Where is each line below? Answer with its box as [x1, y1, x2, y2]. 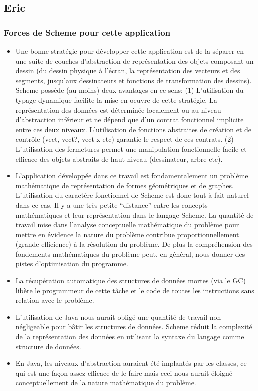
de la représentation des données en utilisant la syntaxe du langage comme [15, 331, 244, 342]
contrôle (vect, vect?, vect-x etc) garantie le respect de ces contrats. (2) [15, 134, 234, 144]
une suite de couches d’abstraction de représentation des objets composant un [15, 55, 254, 66]
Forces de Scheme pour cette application [4, 26, 171, 38]
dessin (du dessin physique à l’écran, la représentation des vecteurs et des [15, 65, 240, 76]
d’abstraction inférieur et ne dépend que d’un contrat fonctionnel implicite [15, 114, 244, 125]
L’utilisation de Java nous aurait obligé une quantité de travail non [15, 311, 221, 322]
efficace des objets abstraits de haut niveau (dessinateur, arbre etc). [15, 153, 223, 164]
